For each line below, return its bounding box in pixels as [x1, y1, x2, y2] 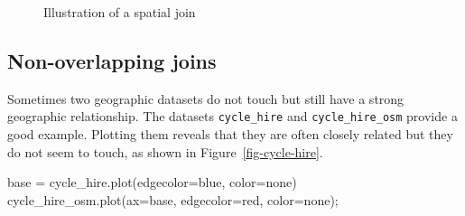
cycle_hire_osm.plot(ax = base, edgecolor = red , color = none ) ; [7, 190, 339, 209]
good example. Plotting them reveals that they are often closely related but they [7, 125, 453, 144]
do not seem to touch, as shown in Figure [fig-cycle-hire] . [7, 142, 323, 161]
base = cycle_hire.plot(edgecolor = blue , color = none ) [7, 173, 297, 192]
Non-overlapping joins [7, 46, 217, 74]
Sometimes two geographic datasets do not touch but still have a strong [7, 89, 405, 108]
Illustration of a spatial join [43, 3, 196, 21]
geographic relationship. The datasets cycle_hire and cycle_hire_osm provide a [7, 107, 458, 126]
